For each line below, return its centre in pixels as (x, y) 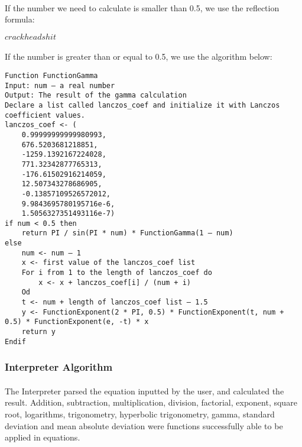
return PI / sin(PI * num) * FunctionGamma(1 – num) (127, 233)
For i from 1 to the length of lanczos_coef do (117, 273)
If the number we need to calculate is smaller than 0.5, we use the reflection (142, 7)
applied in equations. (43, 437)
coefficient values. (45, 115)
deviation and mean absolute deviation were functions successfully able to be (144, 425)
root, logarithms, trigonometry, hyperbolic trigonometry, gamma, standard (140, 414)
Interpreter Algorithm (59, 367)
